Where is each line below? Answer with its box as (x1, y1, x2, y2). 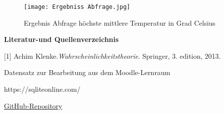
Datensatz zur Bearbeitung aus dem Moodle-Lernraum (4, 67, 170, 77)
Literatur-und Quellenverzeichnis (4, 34, 119, 44)
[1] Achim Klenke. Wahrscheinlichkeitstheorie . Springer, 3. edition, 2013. (4, 50, 221, 61)
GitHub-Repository (4, 100, 62, 111)
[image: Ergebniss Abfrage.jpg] (24, 3, 130, 10)
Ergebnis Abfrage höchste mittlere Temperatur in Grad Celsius (24, 17, 216, 28)
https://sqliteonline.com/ (4, 84, 81, 94)
